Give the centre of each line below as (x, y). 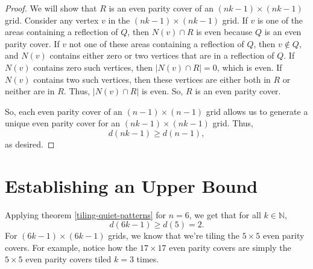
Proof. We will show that (51, 8)
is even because (224, 32)
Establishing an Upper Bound (131, 185)
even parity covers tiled (68, 259)
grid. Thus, (233, 123)
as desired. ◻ (30, 144)
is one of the (280, 20)
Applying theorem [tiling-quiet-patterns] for (86, 214)
